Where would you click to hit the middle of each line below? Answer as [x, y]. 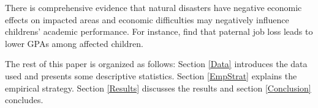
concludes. [24, 100]
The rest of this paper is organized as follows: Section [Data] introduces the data [156, 64]
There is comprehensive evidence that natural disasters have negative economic [153, 7]
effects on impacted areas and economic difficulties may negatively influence [147, 19]
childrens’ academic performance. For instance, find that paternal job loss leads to [159, 31]
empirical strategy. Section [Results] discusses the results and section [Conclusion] [158, 88]
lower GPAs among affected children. [74, 43]
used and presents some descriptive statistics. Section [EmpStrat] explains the [151, 75]
